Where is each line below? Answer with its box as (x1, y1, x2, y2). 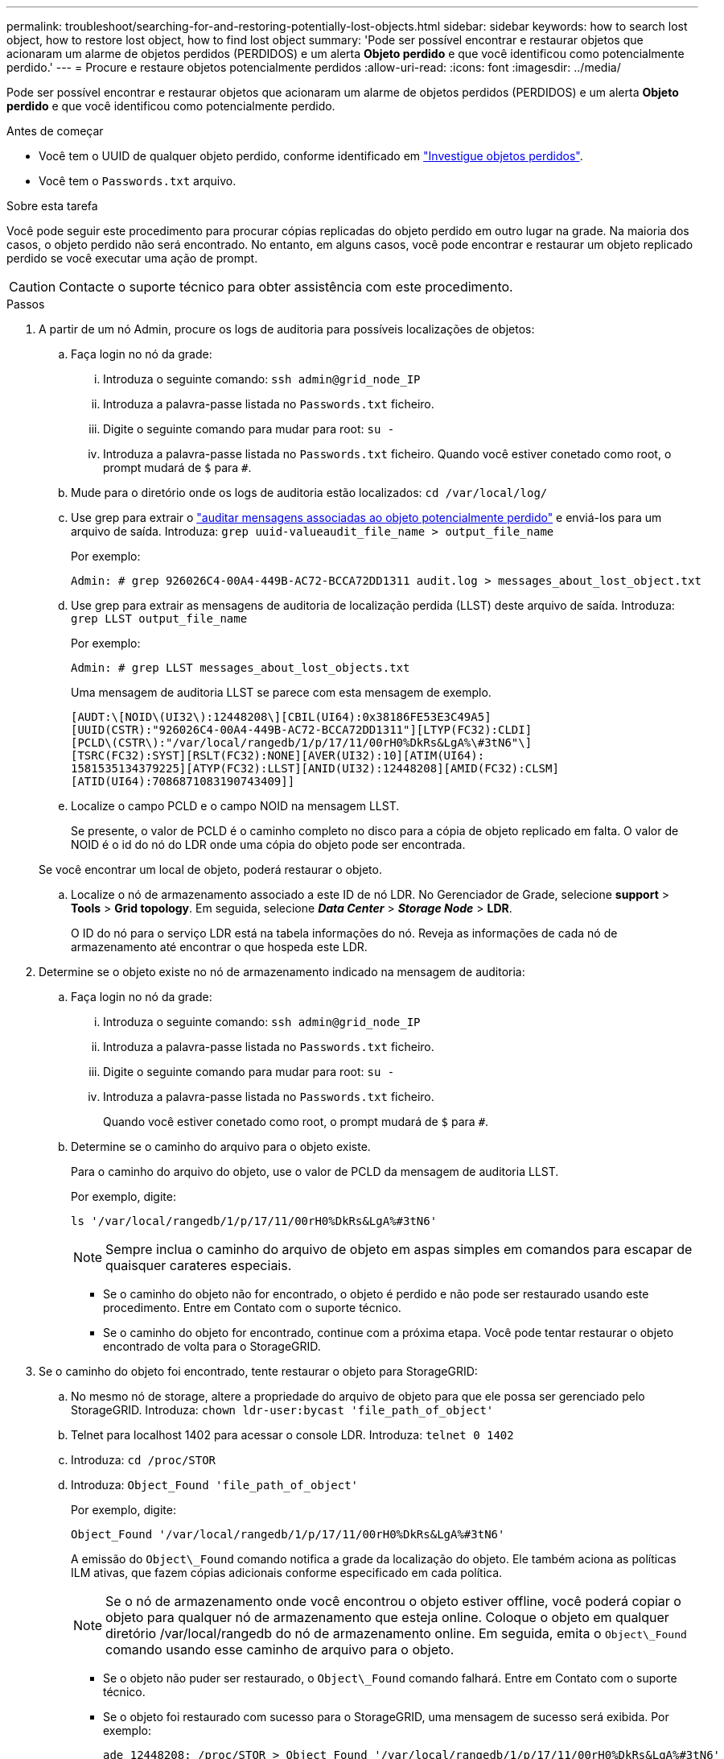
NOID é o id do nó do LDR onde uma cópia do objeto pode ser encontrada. (71, 838, 466, 851)
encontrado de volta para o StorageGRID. (103, 1339, 321, 1353)
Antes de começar (6, 124, 104, 138)
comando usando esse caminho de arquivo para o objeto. (105, 1641, 455, 1658)
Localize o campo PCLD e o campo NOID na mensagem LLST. (71, 799, 400, 813)
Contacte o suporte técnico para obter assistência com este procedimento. (59, 279, 513, 295)
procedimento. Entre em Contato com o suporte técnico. (103, 1301, 401, 1314)
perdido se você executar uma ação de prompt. (6, 251, 258, 265)
